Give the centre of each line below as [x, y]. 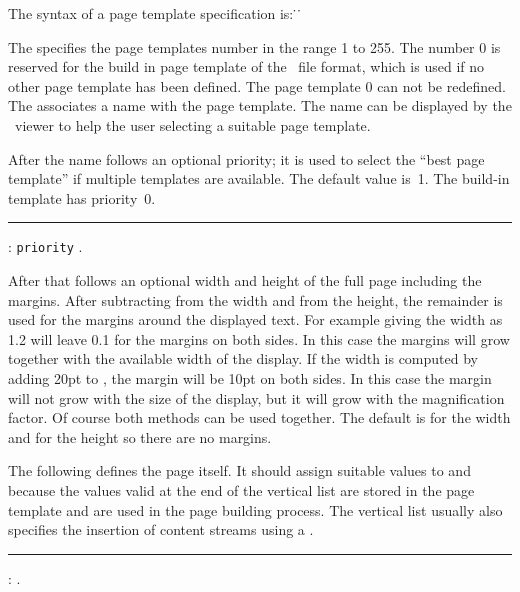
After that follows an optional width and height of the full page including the [245, 280]
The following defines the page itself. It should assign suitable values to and [239, 470]
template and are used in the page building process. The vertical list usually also [255, 509]
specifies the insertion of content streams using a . [161, 529]
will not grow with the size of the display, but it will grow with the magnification [256, 397]
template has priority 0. [82, 197]
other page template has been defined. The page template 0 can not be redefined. [257, 85]
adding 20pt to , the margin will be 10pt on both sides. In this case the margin [250, 377]
